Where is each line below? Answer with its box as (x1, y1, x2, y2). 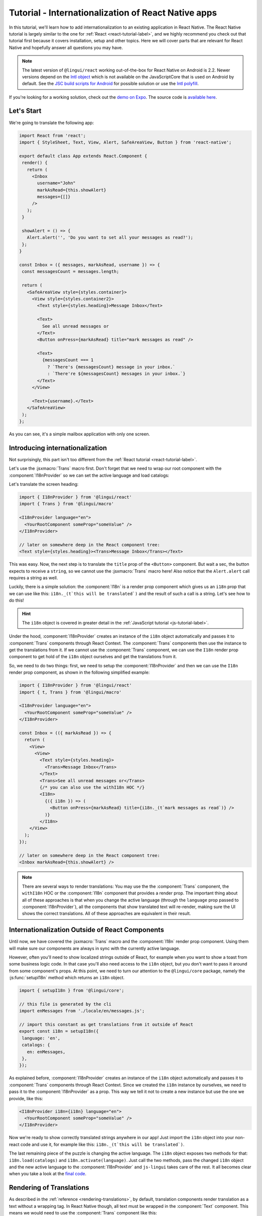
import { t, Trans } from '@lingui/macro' (19, 689, 122, 695)
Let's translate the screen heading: (9, 482, 79, 487)
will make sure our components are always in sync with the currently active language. (9, 945, 180, 951)
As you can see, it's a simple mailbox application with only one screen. (9, 431, 150, 437)
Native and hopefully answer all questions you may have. (9, 44, 123, 51)
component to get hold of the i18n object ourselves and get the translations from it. (9, 654, 177, 660)
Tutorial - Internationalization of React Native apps (9, 7, 217, 18)
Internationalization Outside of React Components (9, 926, 164, 934)
